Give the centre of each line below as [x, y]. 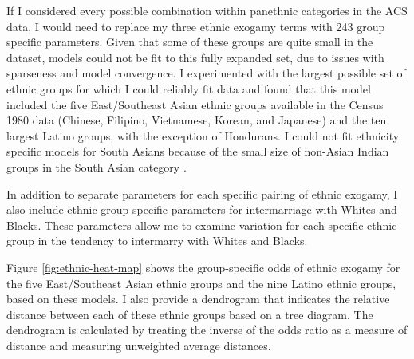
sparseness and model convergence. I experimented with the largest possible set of [206, 73]
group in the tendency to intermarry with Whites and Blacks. [157, 241]
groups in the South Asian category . [97, 166]
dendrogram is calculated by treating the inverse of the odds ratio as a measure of [207, 330]
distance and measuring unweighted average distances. [139, 345]
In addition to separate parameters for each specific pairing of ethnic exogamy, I [202, 193]
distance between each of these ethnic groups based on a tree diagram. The [190, 314]
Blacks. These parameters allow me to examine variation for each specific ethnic [202, 225]
